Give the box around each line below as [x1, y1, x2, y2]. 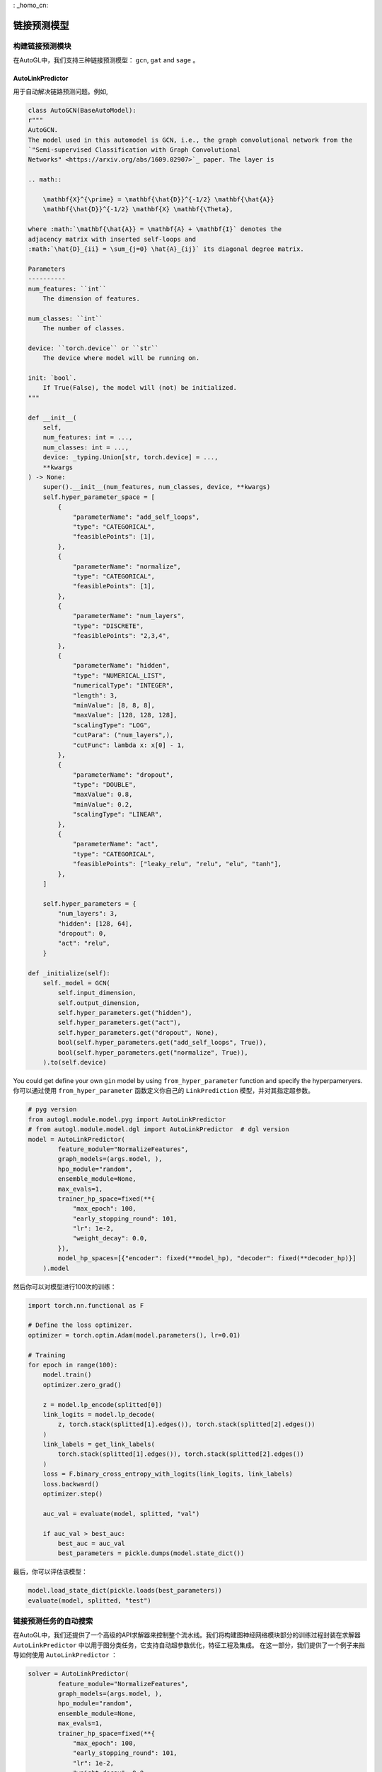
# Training [28, 1351, 66, 1359]
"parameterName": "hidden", [72, 661, 170, 670]
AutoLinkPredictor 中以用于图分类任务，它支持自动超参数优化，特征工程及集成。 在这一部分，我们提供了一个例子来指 [13, 1641, 366, 1649]
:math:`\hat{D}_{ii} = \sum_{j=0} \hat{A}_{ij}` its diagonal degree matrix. [28, 245, 304, 253]
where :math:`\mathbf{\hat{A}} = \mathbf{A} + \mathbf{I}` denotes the [28, 225, 282, 233]
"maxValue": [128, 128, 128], [72, 711, 178, 719]
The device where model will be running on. [42, 354, 200, 362]
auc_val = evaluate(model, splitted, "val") [42, 1510, 200, 1518]
